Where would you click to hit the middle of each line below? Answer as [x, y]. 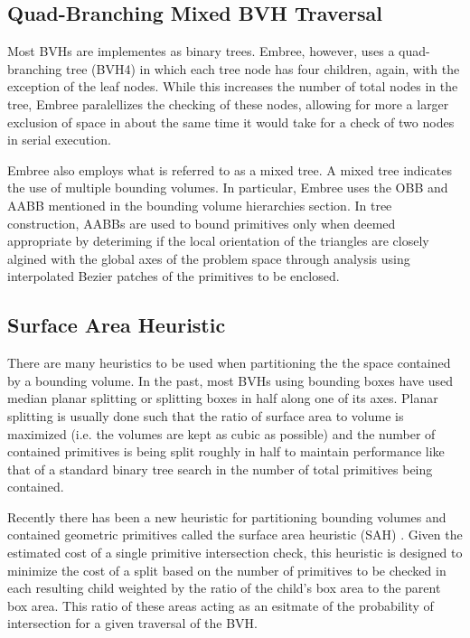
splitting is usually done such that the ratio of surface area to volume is [206, 415]
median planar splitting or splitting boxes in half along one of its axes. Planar [223, 398]
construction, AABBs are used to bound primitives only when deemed [202, 223]
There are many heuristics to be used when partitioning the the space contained [229, 363]
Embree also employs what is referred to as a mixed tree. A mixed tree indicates [230, 169]
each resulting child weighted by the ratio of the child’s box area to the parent [224, 588]
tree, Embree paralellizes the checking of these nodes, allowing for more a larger [228, 103]
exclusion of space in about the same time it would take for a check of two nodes [231, 122]
